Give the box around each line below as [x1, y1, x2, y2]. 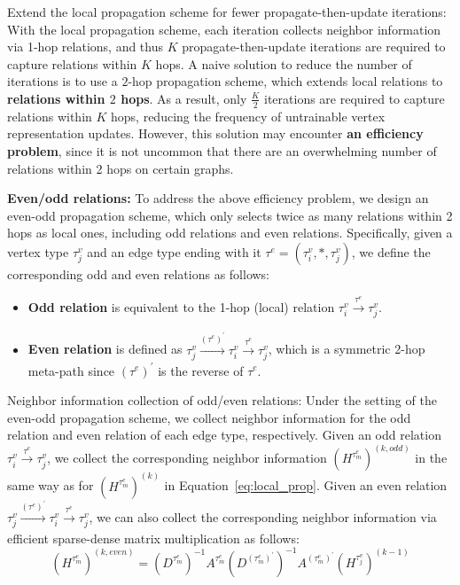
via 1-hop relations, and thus [7, 37, 163, 56]
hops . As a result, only [121, 89, 247, 107]
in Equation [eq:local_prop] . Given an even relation [164, 476, 448, 495]
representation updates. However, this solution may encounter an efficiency [7, 124, 424, 143]
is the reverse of [158, 361, 244, 379]
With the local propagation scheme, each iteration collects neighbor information [7, 19, 441, 38]
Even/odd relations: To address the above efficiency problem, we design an [7, 189, 429, 207]
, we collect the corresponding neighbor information [47, 448, 327, 467]
